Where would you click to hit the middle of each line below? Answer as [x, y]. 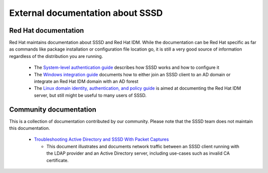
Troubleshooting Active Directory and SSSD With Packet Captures [101, 139]
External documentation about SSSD [86, 13]
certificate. [58, 160]
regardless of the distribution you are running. [56, 56]
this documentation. [30, 128]
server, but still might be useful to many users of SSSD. [90, 95]
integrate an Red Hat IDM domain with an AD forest [86, 81]
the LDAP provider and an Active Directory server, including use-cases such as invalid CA [138, 153]
